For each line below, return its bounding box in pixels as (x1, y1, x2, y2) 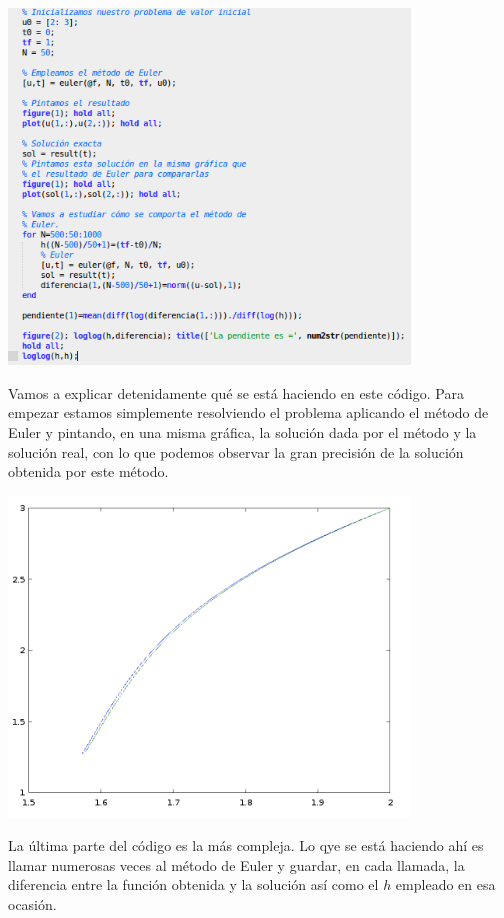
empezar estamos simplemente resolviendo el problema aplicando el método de (8, 402, 489, 423)
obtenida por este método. (8, 461, 169, 482)
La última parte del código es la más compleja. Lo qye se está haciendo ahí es (8, 834, 484, 855)
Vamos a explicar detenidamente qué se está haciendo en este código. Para (8, 382, 464, 403)
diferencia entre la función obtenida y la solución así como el (8, 874, 379, 895)
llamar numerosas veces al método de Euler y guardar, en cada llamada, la (8, 854, 465, 875)
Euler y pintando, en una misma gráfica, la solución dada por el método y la (8, 422, 477, 443)
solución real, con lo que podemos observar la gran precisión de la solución (8, 441, 464, 462)
